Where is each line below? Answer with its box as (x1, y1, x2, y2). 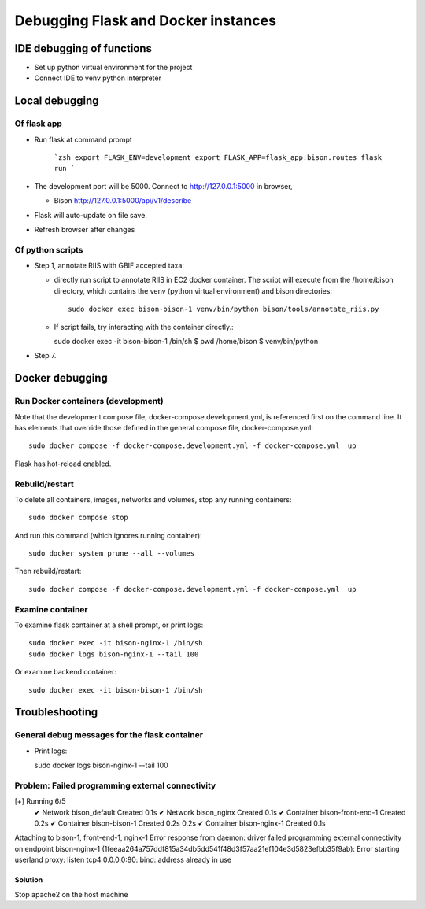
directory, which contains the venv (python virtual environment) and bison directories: (54, 286, 333, 295)
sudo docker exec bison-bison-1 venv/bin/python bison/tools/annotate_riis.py (68, 305, 379, 314)
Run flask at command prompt (34, 135, 133, 144)
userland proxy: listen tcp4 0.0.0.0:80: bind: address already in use (14, 855, 232, 865)
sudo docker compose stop (28, 513, 129, 523)
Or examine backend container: (14, 667, 117, 677)
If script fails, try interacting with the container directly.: (54, 322, 234, 331)
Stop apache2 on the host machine (14, 889, 129, 899)
